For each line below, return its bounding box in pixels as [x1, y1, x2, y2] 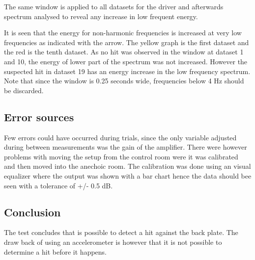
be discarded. [4, 85, 44, 95]
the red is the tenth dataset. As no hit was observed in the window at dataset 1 [4, 47, 244, 57]
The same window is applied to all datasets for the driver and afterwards [4, 1, 224, 11]
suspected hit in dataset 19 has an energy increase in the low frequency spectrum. [4, 66, 251, 76]
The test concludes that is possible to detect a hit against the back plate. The [4, 227, 238, 237]
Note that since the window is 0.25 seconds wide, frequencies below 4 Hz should [4, 76, 244, 86]
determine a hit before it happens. [4, 246, 107, 257]
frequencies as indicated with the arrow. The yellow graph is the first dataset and [4, 37, 249, 47]
